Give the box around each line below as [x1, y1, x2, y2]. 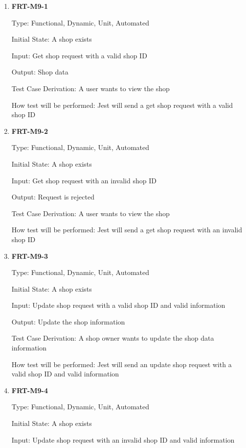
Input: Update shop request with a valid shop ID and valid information [11, 300, 225, 310]
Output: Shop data [11, 67, 68, 77]
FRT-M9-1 [11, 1, 48, 11]
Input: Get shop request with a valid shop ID [11, 50, 147, 60]
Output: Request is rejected [11, 192, 94, 202]
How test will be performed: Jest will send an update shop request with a [11, 359, 232, 369]
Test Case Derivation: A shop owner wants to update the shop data [11, 333, 214, 343]
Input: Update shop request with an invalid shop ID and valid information [11, 434, 235, 445]
